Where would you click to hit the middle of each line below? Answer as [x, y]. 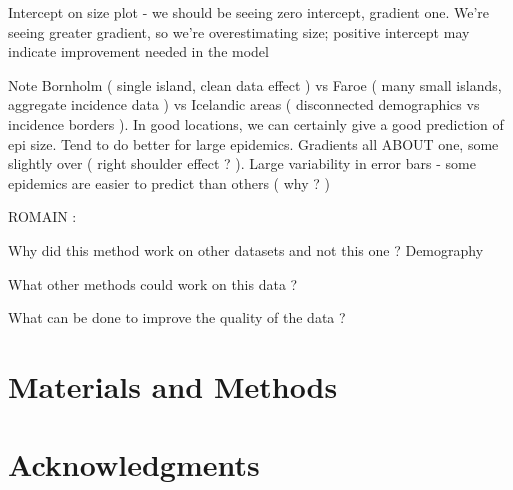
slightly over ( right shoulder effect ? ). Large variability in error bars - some [242, 163]
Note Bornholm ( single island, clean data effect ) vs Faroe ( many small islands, [255, 84]
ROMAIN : [42, 216]
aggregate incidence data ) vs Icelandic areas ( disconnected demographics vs [244, 104]
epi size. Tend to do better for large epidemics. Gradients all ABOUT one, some [253, 143]
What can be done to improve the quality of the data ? [177, 317]
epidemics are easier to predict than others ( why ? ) [169, 182]
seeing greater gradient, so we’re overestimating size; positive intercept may [239, 31]
